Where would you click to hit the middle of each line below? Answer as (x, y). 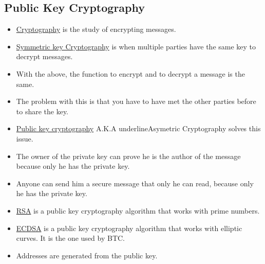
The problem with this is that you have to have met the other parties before (136, 101)
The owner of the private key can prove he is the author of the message (128, 156)
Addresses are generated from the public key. (87, 255)
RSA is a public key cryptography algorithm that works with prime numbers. (138, 210)
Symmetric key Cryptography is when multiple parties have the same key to (136, 46)
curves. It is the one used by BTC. (71, 238)
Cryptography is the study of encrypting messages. (96, 29)
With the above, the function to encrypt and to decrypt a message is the (130, 73)
